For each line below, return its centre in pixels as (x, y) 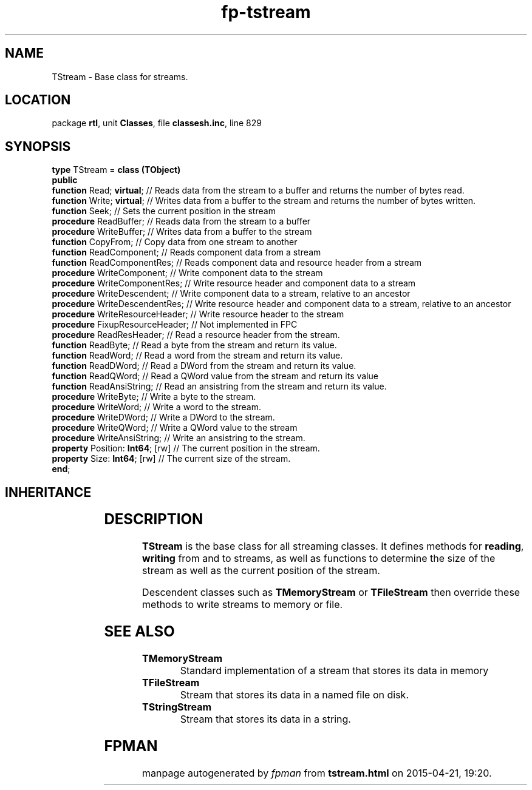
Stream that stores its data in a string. (265, 719)
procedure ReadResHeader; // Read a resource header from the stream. (196, 335)
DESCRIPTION (154, 519)
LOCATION (38, 100)
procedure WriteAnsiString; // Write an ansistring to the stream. (179, 438)
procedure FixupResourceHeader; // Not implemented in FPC (175, 325)
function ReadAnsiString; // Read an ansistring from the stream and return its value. (219, 387)
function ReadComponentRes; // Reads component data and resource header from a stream (237, 263)
